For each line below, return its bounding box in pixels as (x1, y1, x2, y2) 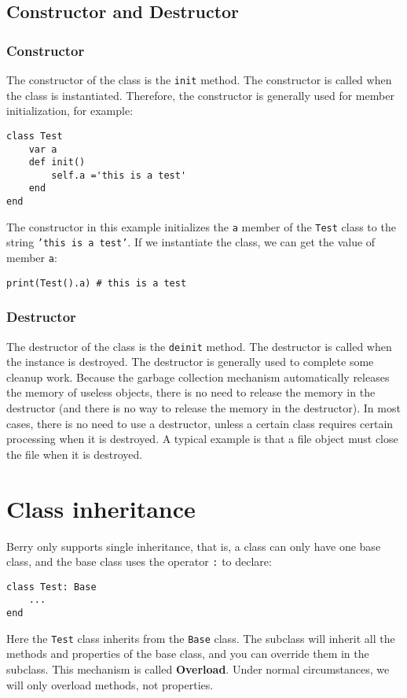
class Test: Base (6, 581, 97, 593)
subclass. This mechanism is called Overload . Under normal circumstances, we (6, 661, 390, 678)
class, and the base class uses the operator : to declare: (6, 553, 272, 570)
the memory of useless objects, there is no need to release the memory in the (6, 384, 376, 401)
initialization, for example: (6, 102, 134, 119)
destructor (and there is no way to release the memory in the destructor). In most (6, 400, 401, 416)
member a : (6, 249, 57, 266)
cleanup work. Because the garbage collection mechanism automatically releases (6, 368, 390, 385)
